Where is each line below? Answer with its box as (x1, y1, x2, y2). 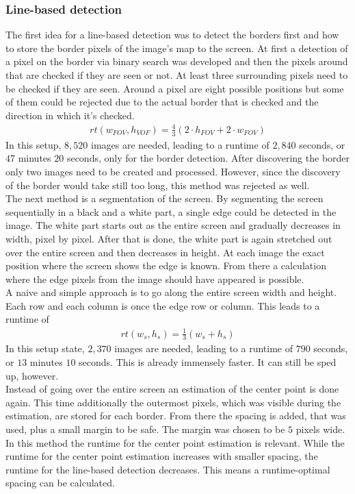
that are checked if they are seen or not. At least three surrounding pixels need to (5, 68, 348, 82)
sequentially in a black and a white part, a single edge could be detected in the (5, 204, 337, 219)
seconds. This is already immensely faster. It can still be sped (79, 355, 337, 369)
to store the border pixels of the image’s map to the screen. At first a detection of (5, 40, 348, 55)
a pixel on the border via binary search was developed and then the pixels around (5, 54, 348, 69)
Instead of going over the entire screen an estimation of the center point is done (5, 382, 339, 396)
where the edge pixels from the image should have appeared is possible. (5, 271, 304, 286)
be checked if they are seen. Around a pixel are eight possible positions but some (5, 81, 344, 95)
